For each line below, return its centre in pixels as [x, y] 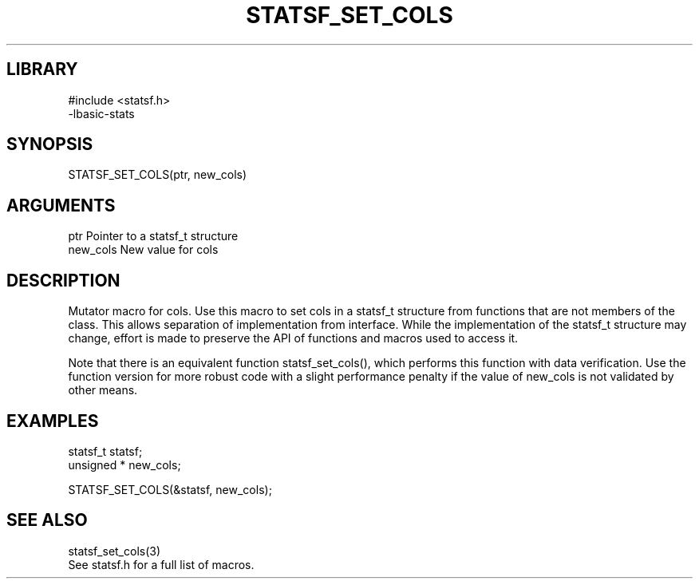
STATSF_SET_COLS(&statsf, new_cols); [170, 489]
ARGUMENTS [61, 205]
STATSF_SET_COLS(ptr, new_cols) [158, 175]
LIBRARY [42, 69]
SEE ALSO [47, 520]
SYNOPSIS [50, 144]
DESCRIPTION [63, 280]
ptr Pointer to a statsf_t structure [153, 236]
